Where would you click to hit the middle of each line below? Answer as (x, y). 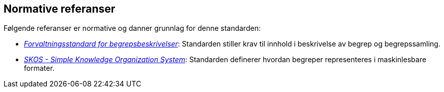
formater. (39, 68)
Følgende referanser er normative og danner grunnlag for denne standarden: (132, 28)
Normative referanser (60, 9)
